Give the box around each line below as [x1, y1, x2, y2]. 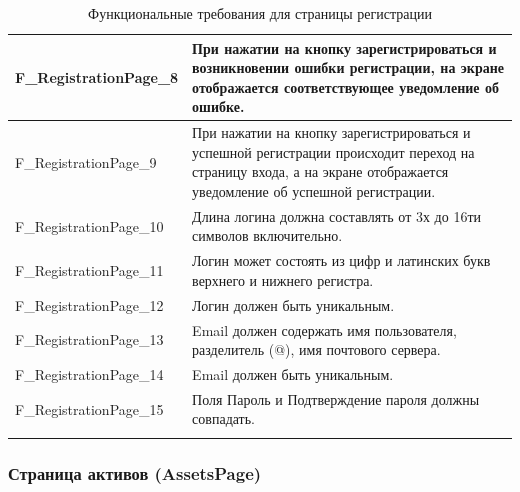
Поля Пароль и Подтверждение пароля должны [192, 388, 480, 409]
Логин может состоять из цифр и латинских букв [192, 250, 491, 271]
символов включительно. [192, 225, 343, 246]
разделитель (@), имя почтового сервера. [192, 339, 441, 360]
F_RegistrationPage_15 [15, 398, 164, 419]
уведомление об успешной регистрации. [192, 181, 436, 201]
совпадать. [192, 408, 256, 429]
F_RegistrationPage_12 [15, 294, 164, 315]
